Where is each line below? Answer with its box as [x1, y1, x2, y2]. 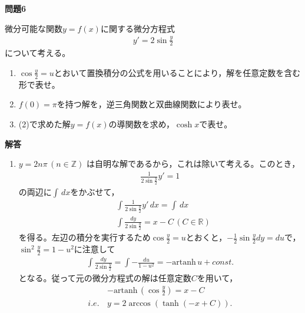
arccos [128, 299, 151, 308]
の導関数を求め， [108, 117, 174, 130]
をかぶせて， [70, 186, 120, 197]
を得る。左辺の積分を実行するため [18, 231, 151, 243]
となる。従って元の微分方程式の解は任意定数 [18, 272, 191, 284]
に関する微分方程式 [100, 22, 175, 34]
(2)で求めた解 [18, 117, 71, 130]
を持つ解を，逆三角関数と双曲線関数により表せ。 [57, 98, 247, 110]
